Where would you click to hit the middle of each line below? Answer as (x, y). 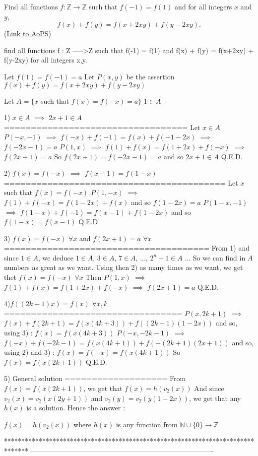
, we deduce (56, 257)
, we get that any (215, 398)
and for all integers (203, 6)
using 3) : (18, 333)
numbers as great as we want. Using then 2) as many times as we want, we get (124, 267)
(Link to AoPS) (28, 33)
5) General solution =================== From (95, 378)
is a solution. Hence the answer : (76, 408)
